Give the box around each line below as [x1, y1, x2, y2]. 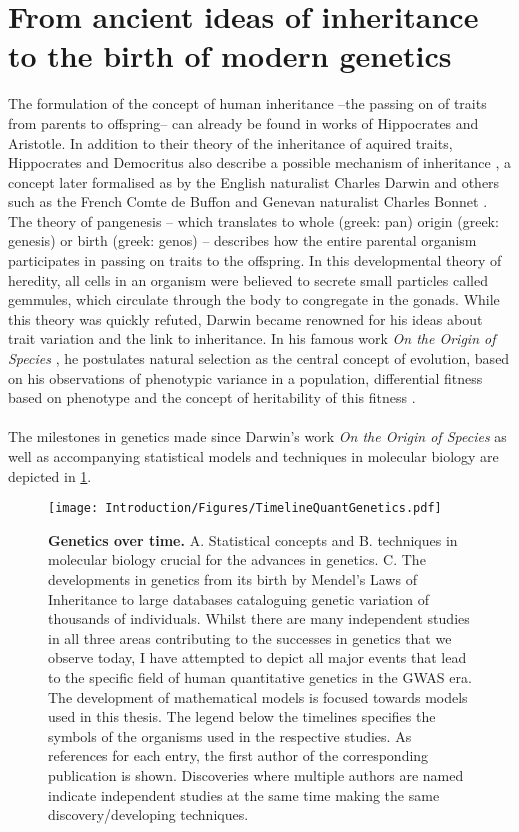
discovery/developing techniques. [48, 804, 249, 825]
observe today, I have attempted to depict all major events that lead [48, 647, 467, 668]
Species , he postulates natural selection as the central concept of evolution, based [8, 348, 510, 369]
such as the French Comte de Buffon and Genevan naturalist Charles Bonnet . [8, 191, 488, 212]
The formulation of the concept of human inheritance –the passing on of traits [8, 93, 487, 114]
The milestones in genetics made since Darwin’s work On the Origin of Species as [8, 426, 507, 447]
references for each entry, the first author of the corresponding [48, 745, 429, 766]
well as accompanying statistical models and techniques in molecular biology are [8, 446, 499, 466]
